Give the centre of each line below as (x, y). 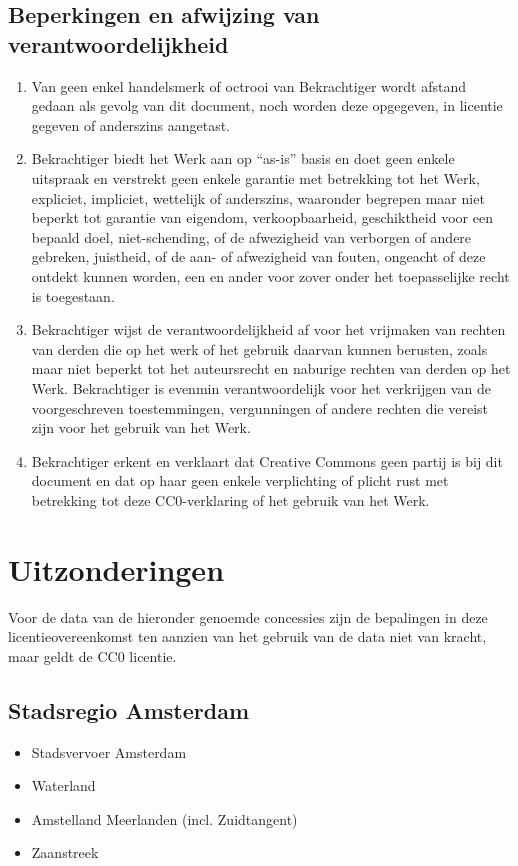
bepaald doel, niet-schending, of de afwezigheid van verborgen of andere (251, 236)
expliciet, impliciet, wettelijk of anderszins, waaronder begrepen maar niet (258, 197)
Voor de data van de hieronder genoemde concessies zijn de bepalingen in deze (248, 616)
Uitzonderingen (116, 568)
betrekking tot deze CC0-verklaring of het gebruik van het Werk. (230, 499)
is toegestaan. (73, 295)
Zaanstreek (65, 852)
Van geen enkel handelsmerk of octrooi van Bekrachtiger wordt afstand (248, 85)
